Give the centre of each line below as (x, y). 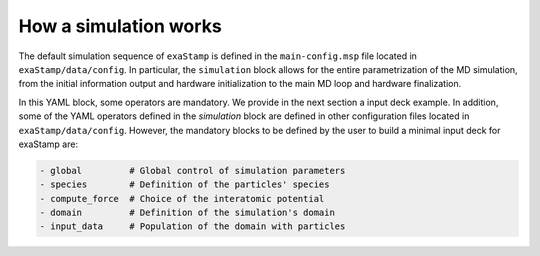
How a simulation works (120, 26)
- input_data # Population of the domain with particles (192, 226)
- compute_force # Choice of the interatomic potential (182, 198)
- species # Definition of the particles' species (184, 184)
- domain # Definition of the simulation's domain (187, 213)
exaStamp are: (48, 144)
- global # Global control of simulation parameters (192, 170)
